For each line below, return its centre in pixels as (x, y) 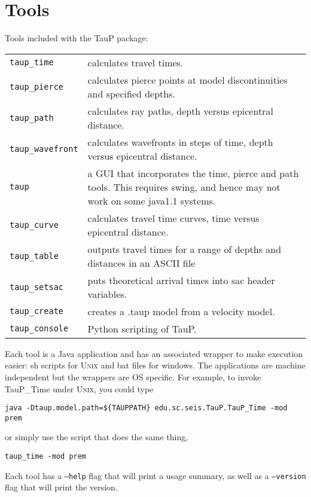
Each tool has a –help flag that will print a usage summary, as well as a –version (155, 475)
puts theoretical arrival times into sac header (181, 280)
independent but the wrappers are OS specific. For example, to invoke (133, 376)
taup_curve (34, 225)
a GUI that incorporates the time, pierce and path (193, 173)
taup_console (39, 329)
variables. (107, 294)
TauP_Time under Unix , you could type (79, 388)
